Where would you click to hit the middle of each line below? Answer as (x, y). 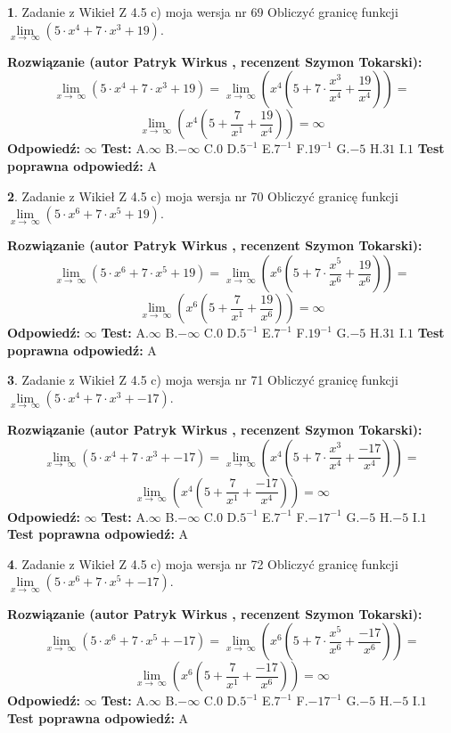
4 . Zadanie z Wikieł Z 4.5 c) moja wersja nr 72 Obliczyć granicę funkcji (203, 563)
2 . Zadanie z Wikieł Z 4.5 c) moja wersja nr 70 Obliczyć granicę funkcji (203, 195)
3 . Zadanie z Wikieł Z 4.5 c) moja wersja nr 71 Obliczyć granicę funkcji (203, 380)
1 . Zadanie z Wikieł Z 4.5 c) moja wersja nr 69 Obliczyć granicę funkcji (203, 12)
